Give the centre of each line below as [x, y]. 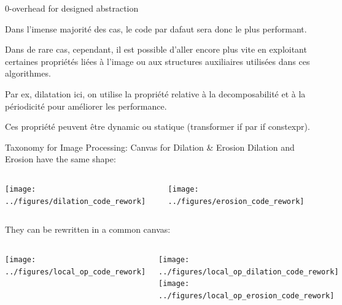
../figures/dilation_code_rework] [76, 201]
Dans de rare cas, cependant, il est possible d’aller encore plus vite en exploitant [156, 49]
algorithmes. [28, 73]
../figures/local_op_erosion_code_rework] [247, 296]
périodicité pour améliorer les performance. [86, 106]
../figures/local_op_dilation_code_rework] [249, 272]
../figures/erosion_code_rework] [236, 201]
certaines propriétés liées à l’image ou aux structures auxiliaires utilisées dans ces [157, 61]
